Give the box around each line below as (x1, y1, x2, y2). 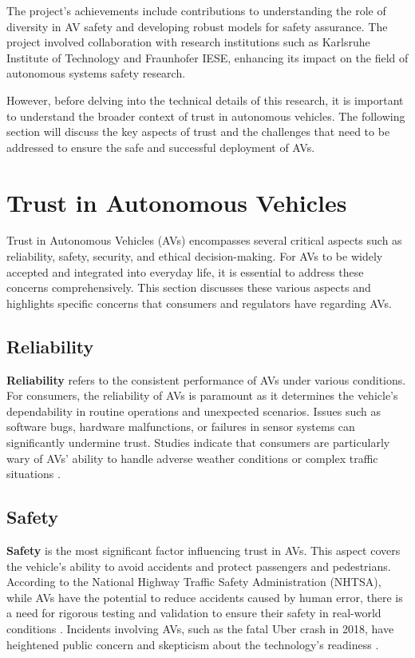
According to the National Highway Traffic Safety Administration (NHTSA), (6, 573, 381, 590)
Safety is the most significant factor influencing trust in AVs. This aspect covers (6, 542, 401, 558)
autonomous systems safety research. (6, 65, 186, 82)
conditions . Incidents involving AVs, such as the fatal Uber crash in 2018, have (6, 620, 394, 636)
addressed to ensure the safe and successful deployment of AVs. (6, 138, 315, 155)
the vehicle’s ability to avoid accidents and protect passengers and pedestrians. (6, 557, 391, 574)
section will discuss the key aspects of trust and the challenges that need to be (6, 123, 390, 140)
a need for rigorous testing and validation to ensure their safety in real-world (6, 604, 381, 621)
